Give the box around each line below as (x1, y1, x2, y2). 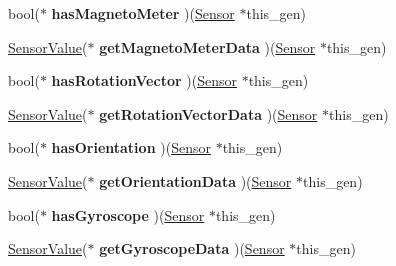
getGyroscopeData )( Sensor (99, 238, 285, 259)
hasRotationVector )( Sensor (51, 70, 237, 91)
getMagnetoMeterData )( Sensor (99, 36, 316, 57)
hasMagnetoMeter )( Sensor (51, 3, 235, 23)
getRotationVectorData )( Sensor (99, 103, 318, 124)
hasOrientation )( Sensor (51, 137, 211, 158)
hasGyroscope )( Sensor (51, 204, 205, 225)
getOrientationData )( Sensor (99, 170, 292, 191)
